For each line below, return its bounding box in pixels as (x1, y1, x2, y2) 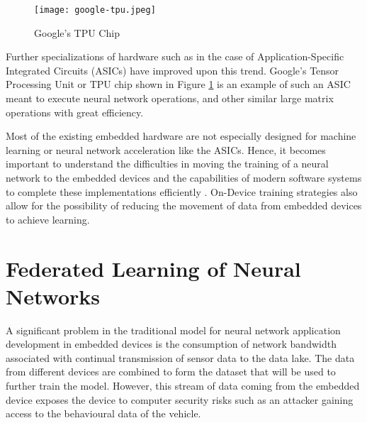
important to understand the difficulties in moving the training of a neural (6, 156, 329, 171)
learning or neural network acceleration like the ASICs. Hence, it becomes (6, 142, 326, 157)
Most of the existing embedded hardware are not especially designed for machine (6, 128, 356, 143)
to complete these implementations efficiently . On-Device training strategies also (6, 184, 358, 199)
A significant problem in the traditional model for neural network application (6, 322, 341, 337)
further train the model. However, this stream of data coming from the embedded (6, 378, 360, 393)
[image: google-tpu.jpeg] (34, 5, 156, 15)
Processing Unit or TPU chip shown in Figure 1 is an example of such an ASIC (6, 77, 351, 92)
